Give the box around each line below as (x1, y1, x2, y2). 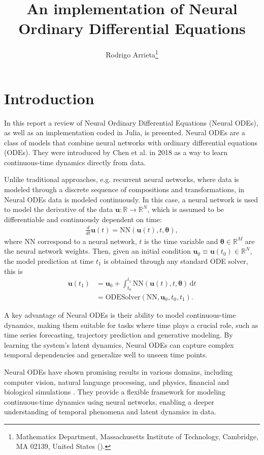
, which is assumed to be (147, 204, 224, 215)
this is (4, 265, 23, 276)
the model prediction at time (4, 256, 94, 266)
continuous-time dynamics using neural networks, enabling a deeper (4, 396, 214, 407)
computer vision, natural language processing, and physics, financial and (4, 376, 229, 387)
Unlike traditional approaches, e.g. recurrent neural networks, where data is (4, 174, 239, 185)
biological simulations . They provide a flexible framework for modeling (4, 386, 225, 397)
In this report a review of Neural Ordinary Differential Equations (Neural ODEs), (4, 117, 258, 128)
